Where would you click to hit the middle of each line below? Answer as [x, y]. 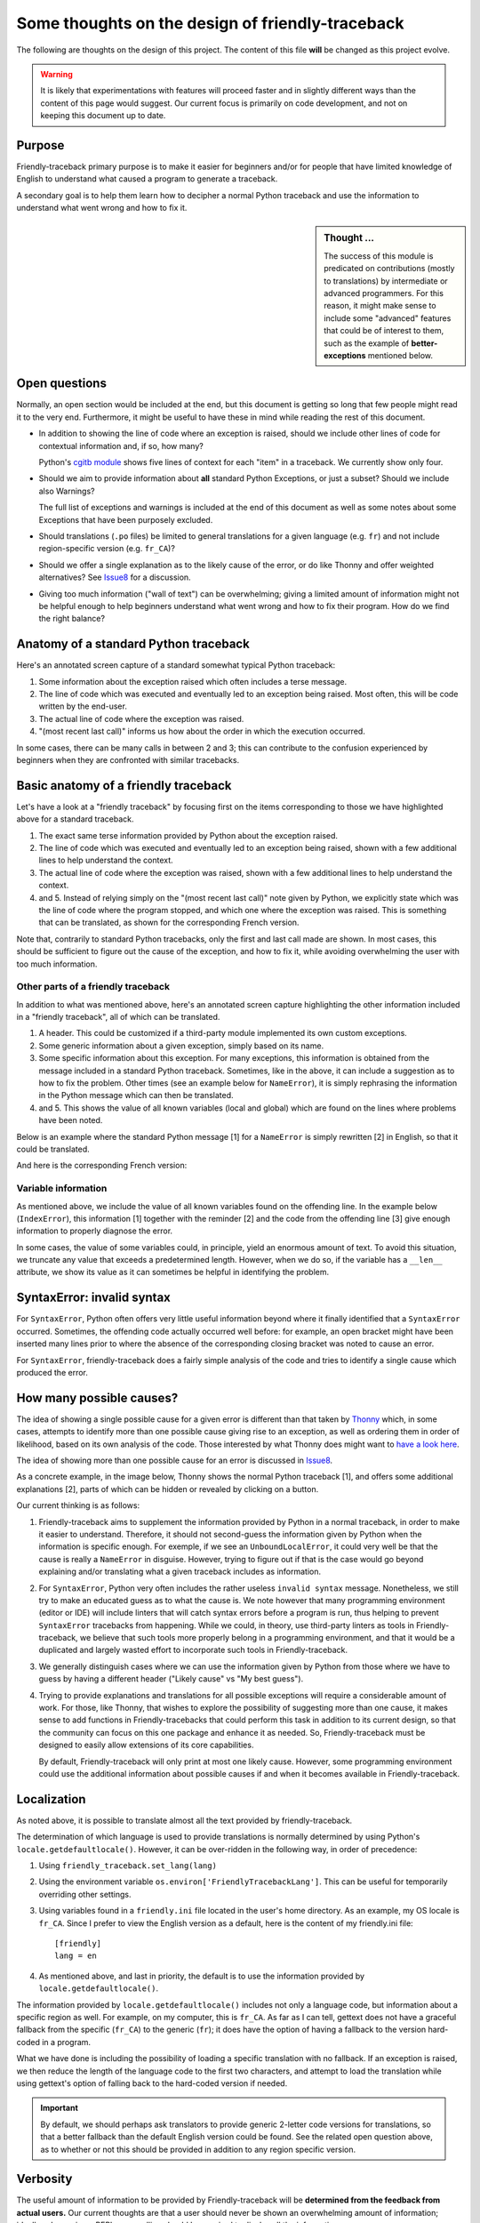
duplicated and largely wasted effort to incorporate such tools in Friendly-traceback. [193, 1650]
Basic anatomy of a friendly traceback [124, 786]
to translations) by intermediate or [386, 281]
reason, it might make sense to [380, 306]
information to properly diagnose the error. [95, 1231]
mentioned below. [400, 355]
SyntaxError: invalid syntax [93, 1298]
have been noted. [71, 1120]
